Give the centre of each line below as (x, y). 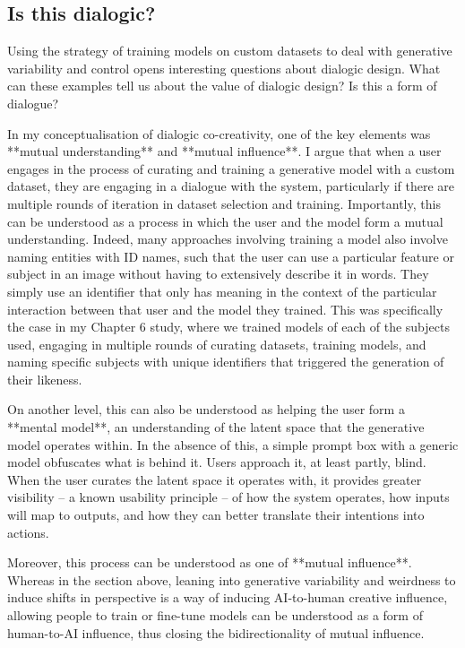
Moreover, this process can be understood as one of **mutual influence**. (210, 562)
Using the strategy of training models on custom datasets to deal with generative (230, 51)
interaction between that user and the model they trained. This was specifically (225, 309)
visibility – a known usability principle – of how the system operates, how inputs (228, 497)
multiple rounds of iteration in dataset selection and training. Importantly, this (224, 203)
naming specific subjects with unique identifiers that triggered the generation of (226, 362)
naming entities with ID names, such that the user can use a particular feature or (231, 256)
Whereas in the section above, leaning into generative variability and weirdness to (232, 579)
